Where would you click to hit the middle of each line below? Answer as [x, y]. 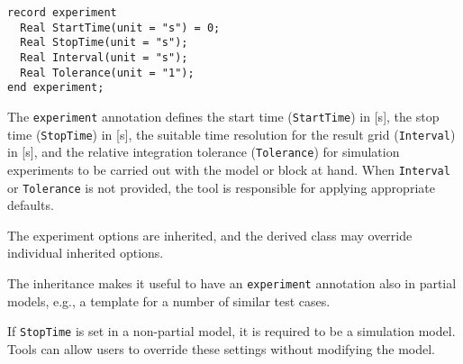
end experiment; [56, 88]
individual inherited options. [86, 253]
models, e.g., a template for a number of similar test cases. [169, 300]
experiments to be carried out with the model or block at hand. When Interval [229, 169]
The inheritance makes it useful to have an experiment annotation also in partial [232, 283]
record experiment [62, 13]
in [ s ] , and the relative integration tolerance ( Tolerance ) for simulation [204, 152]
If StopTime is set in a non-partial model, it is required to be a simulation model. [231, 331]
